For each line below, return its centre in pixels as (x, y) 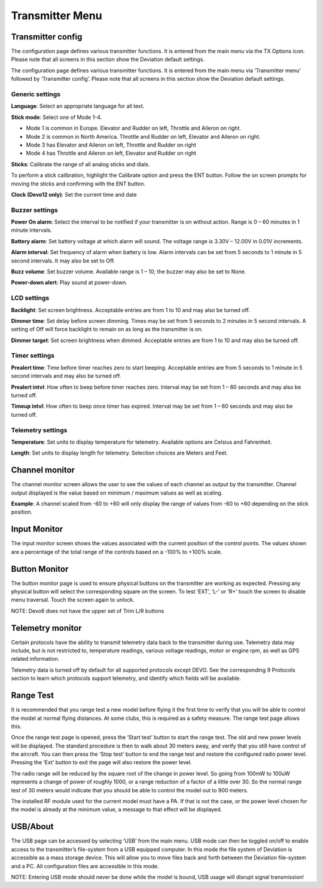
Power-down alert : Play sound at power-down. (69, 283)
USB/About (32, 827)
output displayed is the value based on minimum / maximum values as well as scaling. (117, 493)
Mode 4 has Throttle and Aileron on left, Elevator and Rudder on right (111, 153)
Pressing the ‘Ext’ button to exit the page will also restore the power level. (101, 762)
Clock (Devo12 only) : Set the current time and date (74, 194)
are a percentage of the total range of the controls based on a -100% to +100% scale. (117, 552)
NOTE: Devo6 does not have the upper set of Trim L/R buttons (88, 611)
